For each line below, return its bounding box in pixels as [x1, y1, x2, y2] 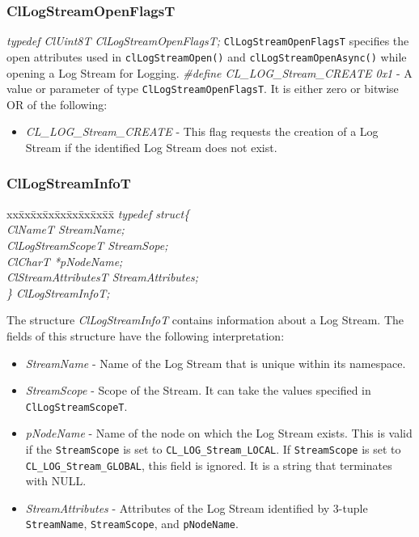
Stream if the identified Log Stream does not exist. [25, 138, 277, 155]
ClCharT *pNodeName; [6, 252, 123, 269]
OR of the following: [6, 95, 108, 112]
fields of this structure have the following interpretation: [6, 327, 285, 344]
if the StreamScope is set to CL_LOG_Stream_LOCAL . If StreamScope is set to [25, 440, 401, 457]
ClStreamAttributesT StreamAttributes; [6, 268, 198, 285]
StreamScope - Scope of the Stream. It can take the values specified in [25, 382, 371, 399]
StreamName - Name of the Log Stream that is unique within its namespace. [25, 354, 406, 371]
